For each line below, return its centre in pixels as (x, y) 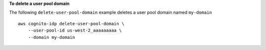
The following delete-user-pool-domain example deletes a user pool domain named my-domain (111, 13)
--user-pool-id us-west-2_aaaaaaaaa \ (75, 31)
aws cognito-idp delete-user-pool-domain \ (71, 24)
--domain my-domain (51, 37)
